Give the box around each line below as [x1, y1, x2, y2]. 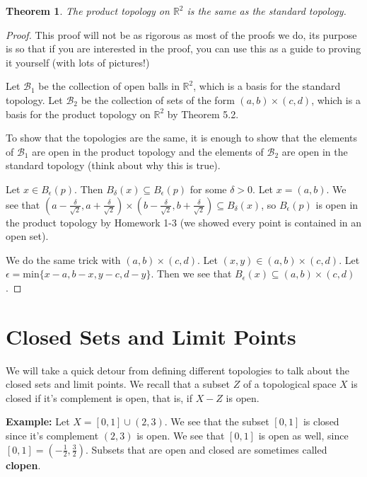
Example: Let [6, 414, 70, 429]
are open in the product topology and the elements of [32, 144, 264, 159]
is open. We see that [136, 428, 225, 442]
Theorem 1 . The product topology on [6, 4, 170, 18]
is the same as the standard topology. [187, 4, 346, 18]
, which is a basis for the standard [193, 79, 341, 93]
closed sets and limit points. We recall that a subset [6, 377, 231, 391]
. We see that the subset [164, 414, 269, 429]
